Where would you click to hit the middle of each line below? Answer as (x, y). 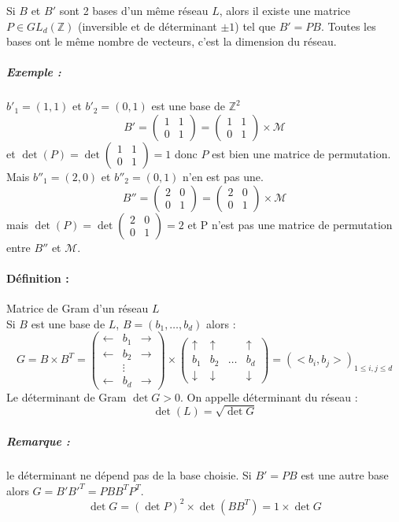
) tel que (255, 26)
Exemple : (34, 72)
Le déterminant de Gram (66, 396)
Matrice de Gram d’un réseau (78, 307)
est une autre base (345, 474)
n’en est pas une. (223, 176)
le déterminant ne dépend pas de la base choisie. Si (129, 474)
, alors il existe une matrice (285, 10)
